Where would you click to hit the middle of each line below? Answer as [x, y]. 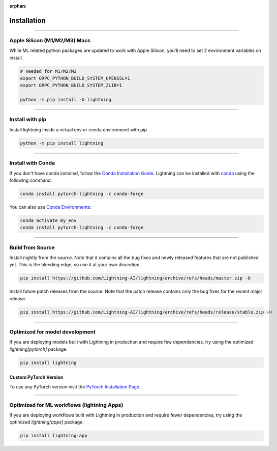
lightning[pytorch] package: [39, 349]
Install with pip [28, 120]
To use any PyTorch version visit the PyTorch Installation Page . [75, 386]
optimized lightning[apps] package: [47, 422]
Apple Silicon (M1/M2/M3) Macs [50, 40]
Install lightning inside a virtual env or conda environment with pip [78, 129]
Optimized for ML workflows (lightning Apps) [66, 405]
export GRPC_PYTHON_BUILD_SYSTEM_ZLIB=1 [71, 86]
